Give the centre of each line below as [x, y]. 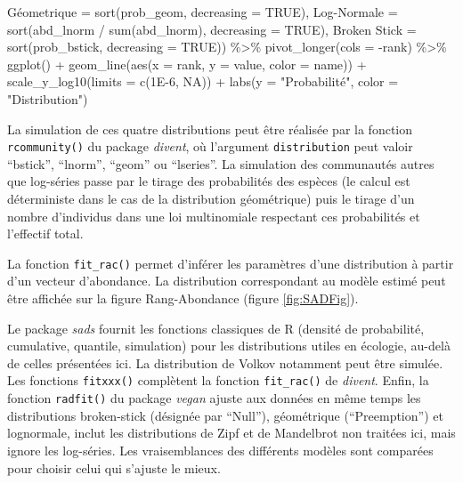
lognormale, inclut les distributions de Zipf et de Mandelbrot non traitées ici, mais [231, 433]
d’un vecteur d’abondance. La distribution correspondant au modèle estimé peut [227, 281]
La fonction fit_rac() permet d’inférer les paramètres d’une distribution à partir [231, 263]
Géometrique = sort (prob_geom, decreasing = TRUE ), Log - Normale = [203, 12]
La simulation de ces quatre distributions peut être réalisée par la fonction [210, 129]
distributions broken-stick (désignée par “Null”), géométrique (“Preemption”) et [225, 415]
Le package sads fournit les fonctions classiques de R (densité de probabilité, [216, 328]
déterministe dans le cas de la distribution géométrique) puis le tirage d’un [211, 198]
